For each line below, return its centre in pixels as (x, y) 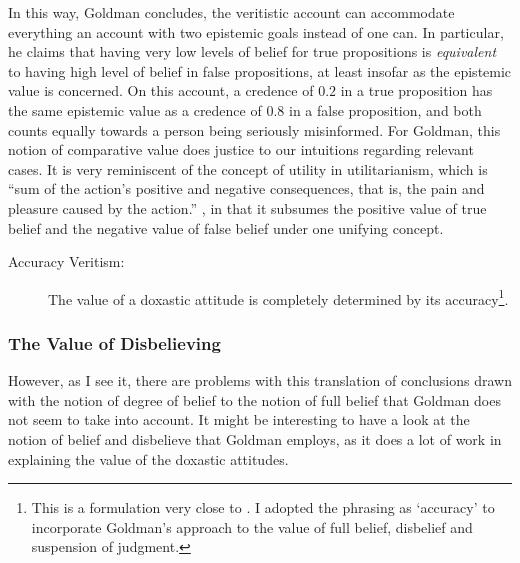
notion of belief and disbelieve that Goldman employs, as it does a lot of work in (255, 438)
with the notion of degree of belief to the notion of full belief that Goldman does (254, 399)
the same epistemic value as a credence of (135, 109)
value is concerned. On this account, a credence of (161, 90)
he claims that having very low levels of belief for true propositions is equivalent (252, 51)
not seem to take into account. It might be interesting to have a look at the (239, 419)
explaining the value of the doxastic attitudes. (148, 458)
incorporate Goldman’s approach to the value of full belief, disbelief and (252, 526)
